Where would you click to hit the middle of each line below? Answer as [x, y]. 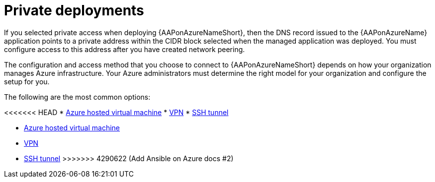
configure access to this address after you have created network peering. [125, 49]
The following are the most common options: [77, 97]
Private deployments [74, 10]
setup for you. [27, 81]
